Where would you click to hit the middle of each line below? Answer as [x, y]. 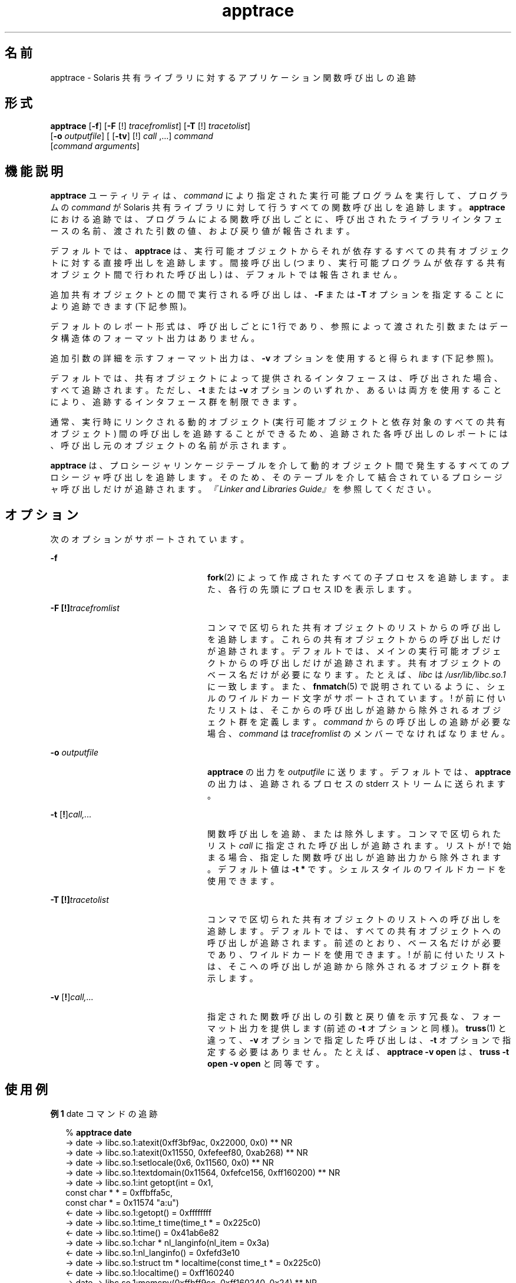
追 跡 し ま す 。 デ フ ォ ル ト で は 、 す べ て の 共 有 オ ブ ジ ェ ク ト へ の [354, 931]
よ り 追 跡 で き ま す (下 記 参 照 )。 [121, 306]
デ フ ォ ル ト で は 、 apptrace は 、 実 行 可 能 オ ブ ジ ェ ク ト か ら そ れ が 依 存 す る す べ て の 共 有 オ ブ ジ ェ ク [280, 251]
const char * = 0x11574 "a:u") [122, 1202]
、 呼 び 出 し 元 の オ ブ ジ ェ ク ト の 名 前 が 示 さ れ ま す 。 [171, 446]
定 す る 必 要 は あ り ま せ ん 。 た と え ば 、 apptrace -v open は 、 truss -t [358, 1052]
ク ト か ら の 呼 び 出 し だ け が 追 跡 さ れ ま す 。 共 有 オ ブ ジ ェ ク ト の [354, 663]
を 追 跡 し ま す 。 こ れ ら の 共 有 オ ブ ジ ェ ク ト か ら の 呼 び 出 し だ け [354, 639]
